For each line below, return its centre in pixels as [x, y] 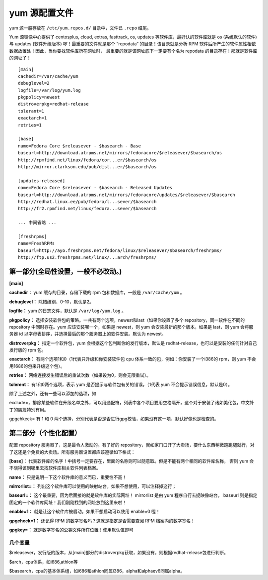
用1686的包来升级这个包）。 [37, 366]
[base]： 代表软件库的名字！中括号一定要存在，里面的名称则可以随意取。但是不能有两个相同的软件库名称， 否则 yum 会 [132, 461]
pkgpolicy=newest [39, 97]
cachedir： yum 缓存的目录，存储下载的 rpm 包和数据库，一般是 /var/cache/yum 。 [97, 292]
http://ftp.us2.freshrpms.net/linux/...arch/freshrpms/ [87, 257]
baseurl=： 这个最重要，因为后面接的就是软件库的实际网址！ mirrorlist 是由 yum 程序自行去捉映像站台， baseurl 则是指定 [133, 495]
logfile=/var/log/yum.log [50, 90]
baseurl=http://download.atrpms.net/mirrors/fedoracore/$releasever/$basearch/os [120, 153]
